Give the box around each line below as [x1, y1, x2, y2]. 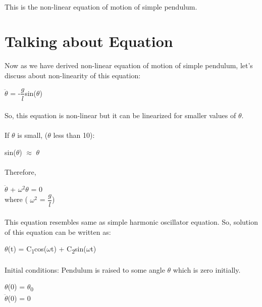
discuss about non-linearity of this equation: [5, 70, 141, 80]
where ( [5, 194, 28, 204]
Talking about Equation [5, 31, 173, 52]
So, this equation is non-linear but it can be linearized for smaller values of [5, 110, 236, 121]
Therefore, [5, 167, 36, 177]
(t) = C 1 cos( [8, 243, 47, 255]
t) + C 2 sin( [51, 243, 86, 255]
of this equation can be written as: [5, 226, 111, 237]
